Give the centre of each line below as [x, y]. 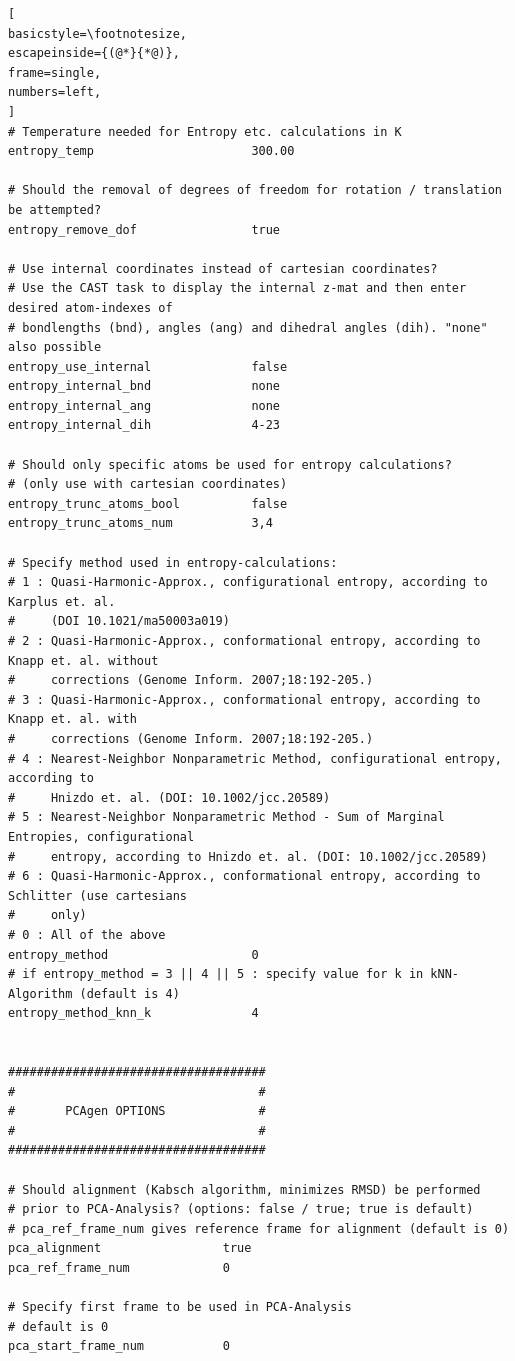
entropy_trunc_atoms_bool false [148, 503]
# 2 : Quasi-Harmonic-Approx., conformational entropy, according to [244, 641]
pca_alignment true [130, 1248]
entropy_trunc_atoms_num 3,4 [140, 523]
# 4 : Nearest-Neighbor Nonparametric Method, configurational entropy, [255, 758]
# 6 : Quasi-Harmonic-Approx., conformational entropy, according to [244, 876]
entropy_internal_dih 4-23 [144, 425]
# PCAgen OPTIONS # [137, 1111]
